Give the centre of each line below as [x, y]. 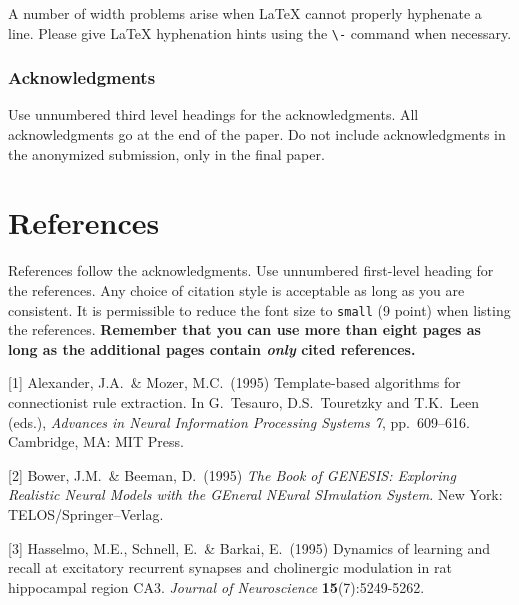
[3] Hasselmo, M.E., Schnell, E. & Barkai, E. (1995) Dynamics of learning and [249, 547]
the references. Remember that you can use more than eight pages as [244, 329]
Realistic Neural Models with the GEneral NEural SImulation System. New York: [255, 494]
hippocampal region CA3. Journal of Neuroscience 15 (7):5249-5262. [216, 586]
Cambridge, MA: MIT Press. [96, 441]
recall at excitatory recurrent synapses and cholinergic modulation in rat [230, 567]
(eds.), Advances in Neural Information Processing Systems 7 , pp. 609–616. [239, 421]
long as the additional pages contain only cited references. [212, 348]
